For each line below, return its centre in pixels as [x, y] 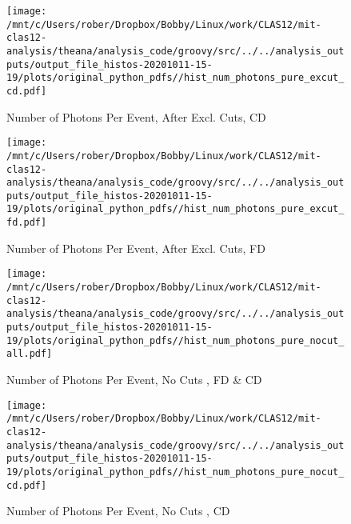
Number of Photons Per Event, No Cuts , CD [118, 511]
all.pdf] [30, 354]
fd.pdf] [27, 223]
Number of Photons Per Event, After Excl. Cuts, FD [136, 248]
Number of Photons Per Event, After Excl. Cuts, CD [136, 116]
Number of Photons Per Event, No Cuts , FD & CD [134, 379]
